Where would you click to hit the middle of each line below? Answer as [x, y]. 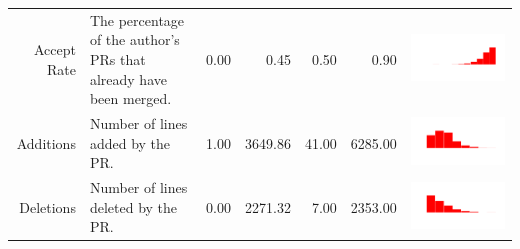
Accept [54, 49]
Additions [46, 142]
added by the [130, 142]
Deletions [47, 206]
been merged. [130, 98]
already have [128, 78]
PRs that [117, 58]
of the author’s [134, 39]
